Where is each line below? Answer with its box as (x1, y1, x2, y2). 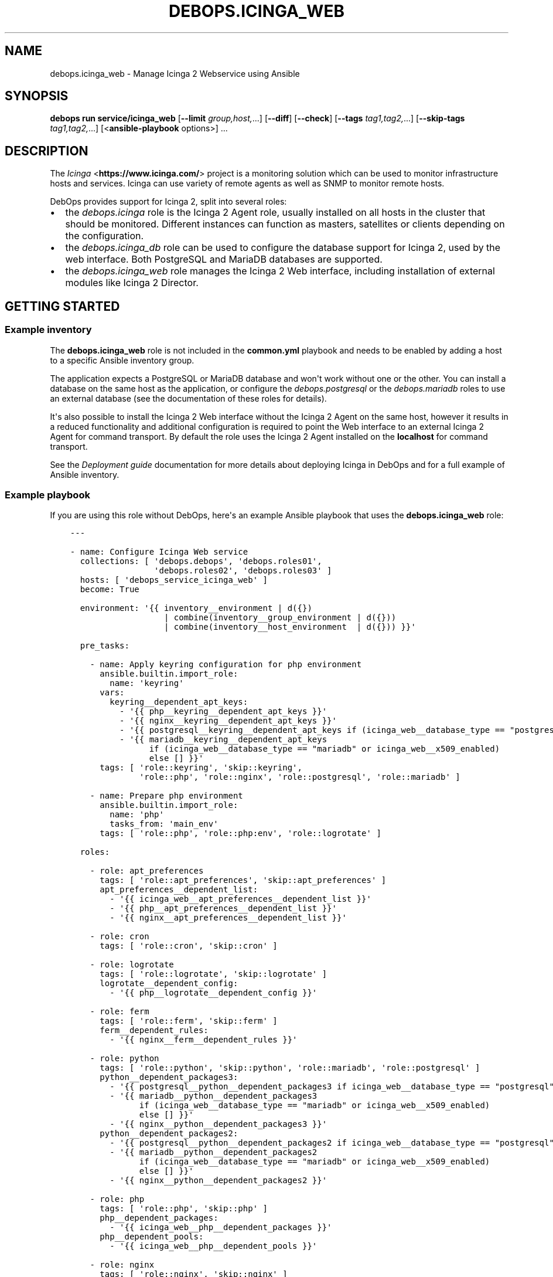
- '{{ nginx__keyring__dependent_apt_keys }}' (120, 716, 337, 726)
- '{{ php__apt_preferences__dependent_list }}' (110, 904, 337, 913)
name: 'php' (110, 810, 164, 820)
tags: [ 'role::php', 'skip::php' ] (100, 1204, 268, 1214)
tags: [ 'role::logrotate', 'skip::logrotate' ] (100, 969, 327, 979)
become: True (80, 585, 139, 595)
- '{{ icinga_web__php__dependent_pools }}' (110, 1241, 318, 1251)
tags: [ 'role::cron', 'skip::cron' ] (100, 941, 278, 951)
